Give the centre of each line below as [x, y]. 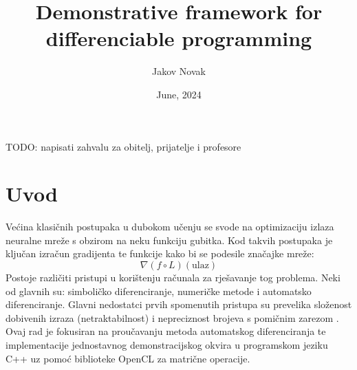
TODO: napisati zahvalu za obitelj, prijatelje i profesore [123, 146]
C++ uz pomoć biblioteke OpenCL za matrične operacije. [128, 358]
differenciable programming [179, 38]
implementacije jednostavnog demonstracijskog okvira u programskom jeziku [167, 344]
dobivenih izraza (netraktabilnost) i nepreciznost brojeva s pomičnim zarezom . [172, 317]
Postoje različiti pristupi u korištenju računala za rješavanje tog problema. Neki [173, 277]
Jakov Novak [179, 71]
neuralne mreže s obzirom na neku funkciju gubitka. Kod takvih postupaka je [169, 240]
